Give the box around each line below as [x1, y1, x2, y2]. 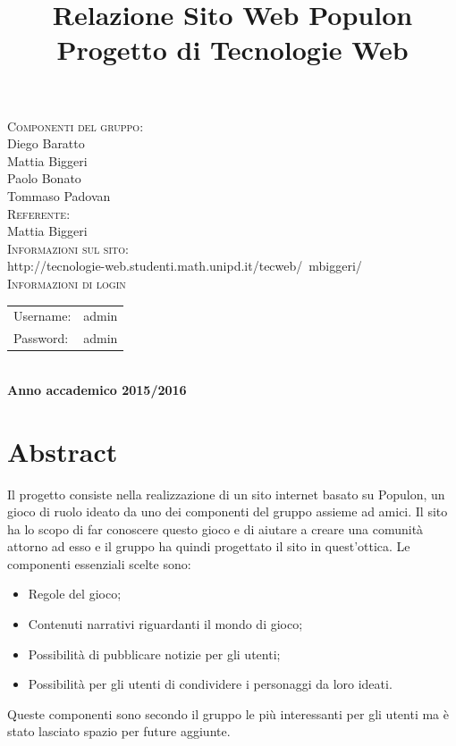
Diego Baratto [7, 134, 85, 153]
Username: [13, 306, 72, 325]
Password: [13, 329, 69, 348]
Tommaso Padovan [7, 186, 111, 205]
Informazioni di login [7, 273, 126, 292]
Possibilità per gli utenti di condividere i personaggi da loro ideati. [28, 675, 393, 693]
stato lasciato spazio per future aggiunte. [7, 722, 231, 741]
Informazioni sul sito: [7, 239, 129, 257]
